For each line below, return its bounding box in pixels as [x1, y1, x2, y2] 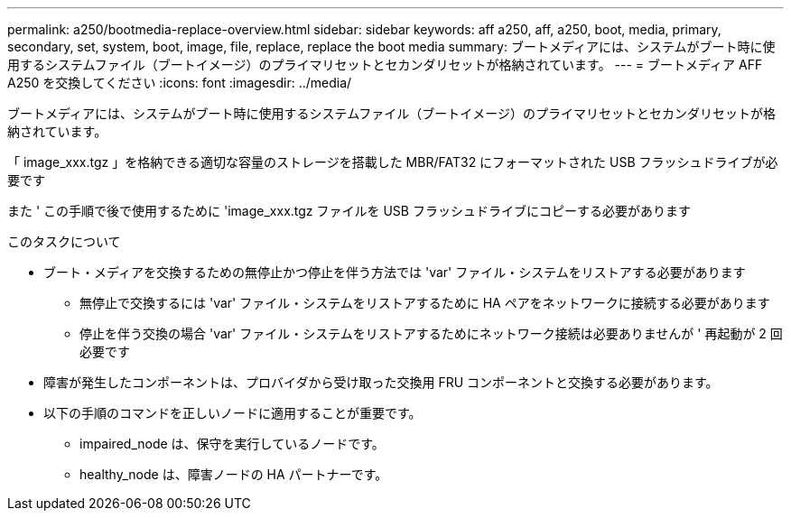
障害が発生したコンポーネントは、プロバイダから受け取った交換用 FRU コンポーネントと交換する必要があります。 [43, 375, 719, 390]
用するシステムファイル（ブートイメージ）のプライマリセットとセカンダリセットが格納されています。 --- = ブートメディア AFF [7, 57, 763, 72]
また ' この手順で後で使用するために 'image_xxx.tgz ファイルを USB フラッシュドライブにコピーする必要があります [7, 203, 691, 218]
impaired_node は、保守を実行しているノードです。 [79, 436, 385, 451]
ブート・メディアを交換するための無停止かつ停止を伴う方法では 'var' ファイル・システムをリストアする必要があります [43, 264, 746, 280]
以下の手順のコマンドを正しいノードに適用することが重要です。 [43, 405, 422, 421]
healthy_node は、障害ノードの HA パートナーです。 [79, 467, 388, 482]
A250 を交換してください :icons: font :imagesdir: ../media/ [7, 75, 352, 90]
